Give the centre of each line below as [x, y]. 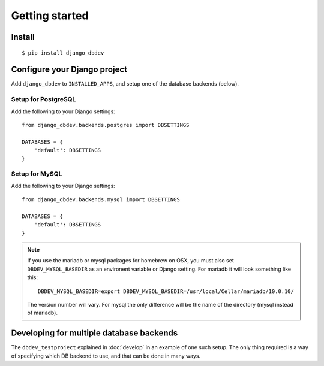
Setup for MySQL [37, 174]
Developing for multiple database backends [94, 333]
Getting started [50, 16]
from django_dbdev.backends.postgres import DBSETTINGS [106, 125]
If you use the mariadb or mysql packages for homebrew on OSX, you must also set [130, 261]
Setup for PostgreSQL [43, 99]
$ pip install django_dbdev [63, 53]
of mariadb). [43, 313]
